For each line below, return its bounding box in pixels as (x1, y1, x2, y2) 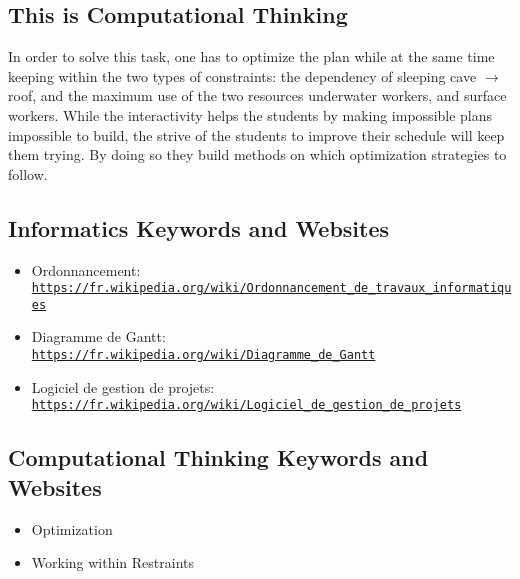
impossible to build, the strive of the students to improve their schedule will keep (8, 124, 505, 145)
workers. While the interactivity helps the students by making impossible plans (8, 104, 493, 125)
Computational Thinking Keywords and (8, 442, 429, 473)
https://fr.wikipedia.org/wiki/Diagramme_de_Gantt (31, 348, 376, 363)
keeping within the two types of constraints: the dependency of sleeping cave (8, 65, 477, 86)
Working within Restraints (31, 552, 195, 573)
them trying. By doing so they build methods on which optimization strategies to (8, 144, 507, 165)
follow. (8, 163, 48, 184)
